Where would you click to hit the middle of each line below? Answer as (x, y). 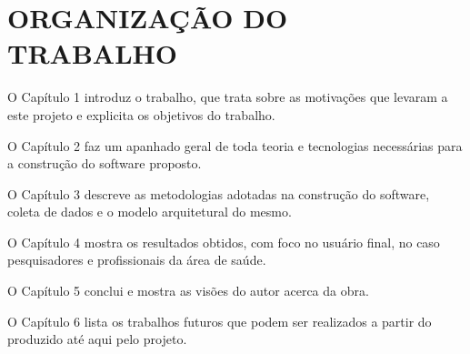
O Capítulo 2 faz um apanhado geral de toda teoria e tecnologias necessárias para (235, 145)
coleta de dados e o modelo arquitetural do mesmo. (150, 212)
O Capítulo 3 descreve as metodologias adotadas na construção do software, (219, 193)
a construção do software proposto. (105, 163)
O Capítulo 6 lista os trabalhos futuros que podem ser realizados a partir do (220, 321)
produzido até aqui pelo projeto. (97, 339)
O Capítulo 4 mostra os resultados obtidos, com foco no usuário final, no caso (224, 242)
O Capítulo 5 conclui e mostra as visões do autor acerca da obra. (188, 291)
